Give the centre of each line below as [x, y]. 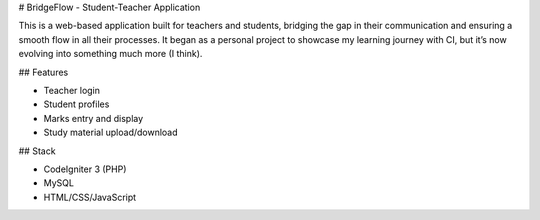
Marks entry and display [93, 118]
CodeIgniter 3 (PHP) [85, 169]
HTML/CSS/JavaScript [90, 197]
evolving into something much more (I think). [110, 54]
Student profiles [76, 104]
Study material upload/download [111, 132]
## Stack [37, 151]
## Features [43, 72]
